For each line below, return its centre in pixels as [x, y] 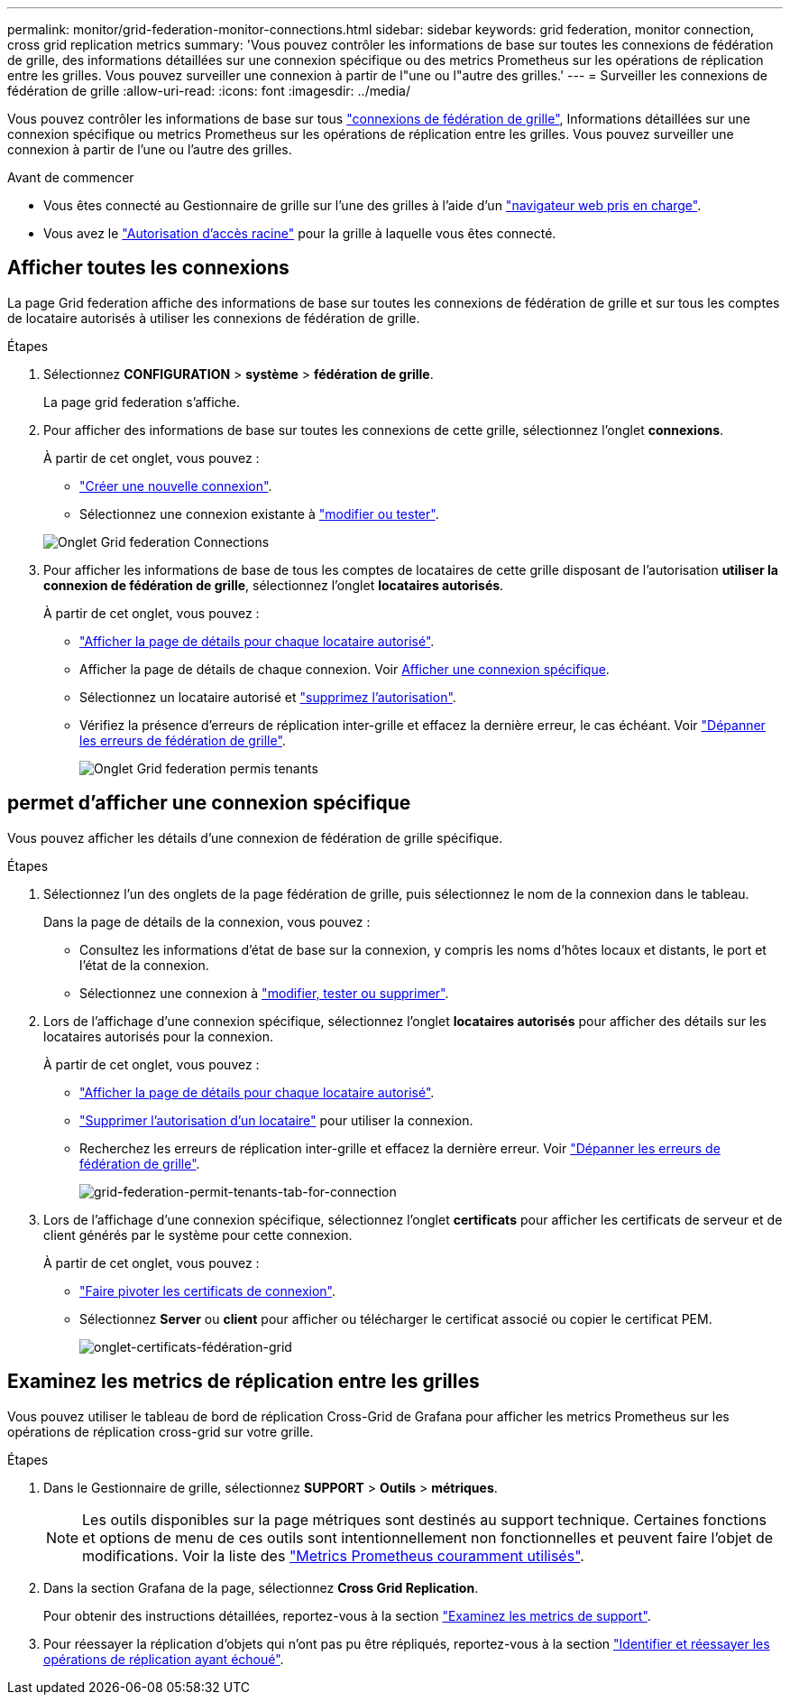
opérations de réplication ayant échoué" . [164, 1659]
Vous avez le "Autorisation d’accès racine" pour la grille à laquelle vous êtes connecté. [300, 233]
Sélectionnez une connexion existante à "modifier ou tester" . [259, 513]
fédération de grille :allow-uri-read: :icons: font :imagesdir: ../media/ [209, 91]
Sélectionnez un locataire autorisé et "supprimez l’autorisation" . [268, 697]
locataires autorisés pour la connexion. [159, 1036]
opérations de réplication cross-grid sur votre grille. [161, 1431]
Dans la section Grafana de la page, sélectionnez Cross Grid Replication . [261, 1587]
